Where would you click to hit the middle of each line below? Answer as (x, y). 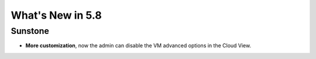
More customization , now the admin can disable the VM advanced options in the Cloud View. (138, 46)
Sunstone (30, 31)
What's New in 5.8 (56, 15)
